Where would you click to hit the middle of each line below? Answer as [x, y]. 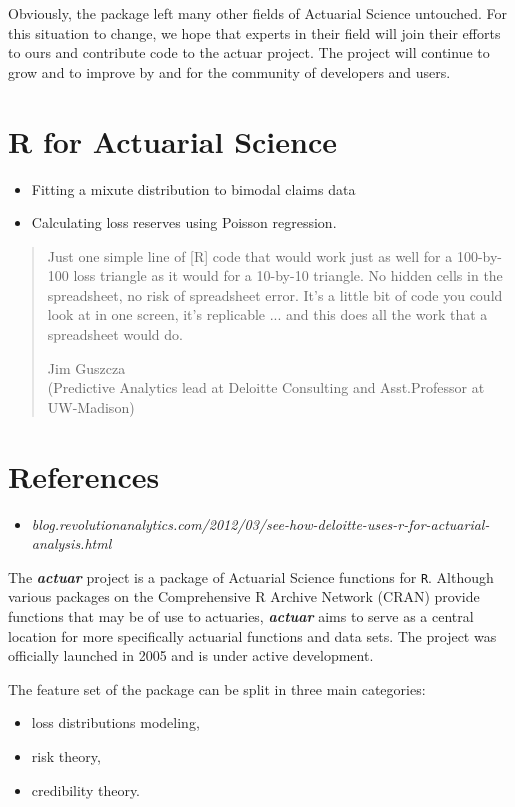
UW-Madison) [91, 406]
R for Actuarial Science [172, 140]
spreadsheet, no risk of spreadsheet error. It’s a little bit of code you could [275, 294]
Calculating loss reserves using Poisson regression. [184, 222]
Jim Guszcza [86, 367]
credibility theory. [86, 789]
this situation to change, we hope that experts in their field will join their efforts [254, 32]
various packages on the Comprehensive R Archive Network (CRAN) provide [244, 596]
